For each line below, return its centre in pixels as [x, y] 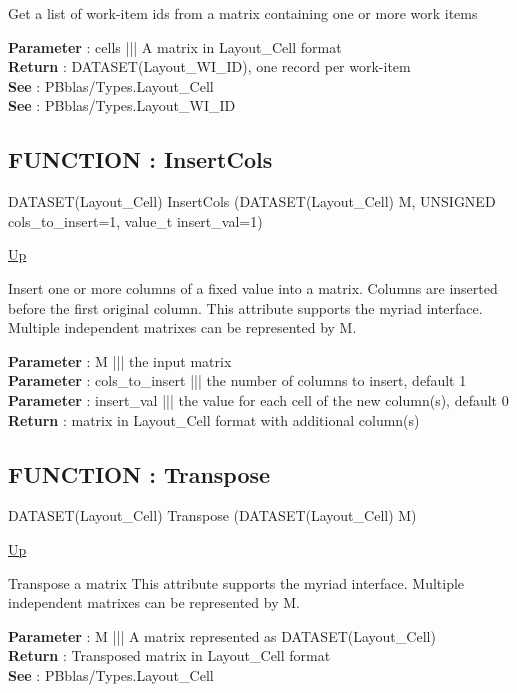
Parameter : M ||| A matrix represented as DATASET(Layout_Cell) [222, 635]
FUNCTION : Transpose [139, 473]
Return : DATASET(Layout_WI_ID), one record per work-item [209, 66]
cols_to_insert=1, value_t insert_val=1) [135, 220]
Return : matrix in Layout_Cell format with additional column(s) [214, 419]
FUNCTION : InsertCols [140, 159]
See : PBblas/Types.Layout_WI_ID [122, 105]
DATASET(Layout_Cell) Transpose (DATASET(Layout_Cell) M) [212, 515]
